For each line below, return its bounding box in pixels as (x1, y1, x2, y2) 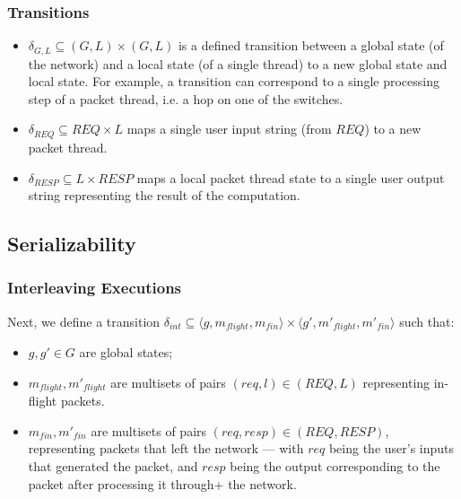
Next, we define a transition (7, 311, 161, 330)
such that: (399, 311, 455, 330)
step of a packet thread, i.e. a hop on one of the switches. (28, 89, 344, 108)
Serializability (7, 230, 136, 258)
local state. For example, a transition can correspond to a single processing (28, 72, 439, 91)
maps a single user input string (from (126, 119, 332, 138)
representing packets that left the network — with (28, 439, 304, 458)
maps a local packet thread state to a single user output (136, 168, 445, 187)
